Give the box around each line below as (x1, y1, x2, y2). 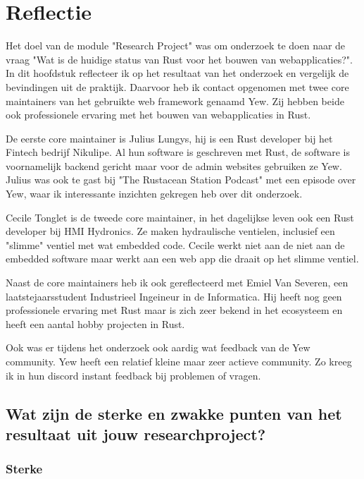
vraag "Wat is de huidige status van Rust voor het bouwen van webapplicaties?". (6, 51, 353, 66)
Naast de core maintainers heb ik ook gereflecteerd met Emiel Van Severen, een (6, 275, 349, 290)
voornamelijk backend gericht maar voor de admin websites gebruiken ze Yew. (6, 158, 342, 173)
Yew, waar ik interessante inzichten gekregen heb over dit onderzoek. (6, 186, 303, 201)
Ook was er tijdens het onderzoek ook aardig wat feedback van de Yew (6, 340, 310, 355)
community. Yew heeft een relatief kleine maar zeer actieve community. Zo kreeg (6, 354, 352, 368)
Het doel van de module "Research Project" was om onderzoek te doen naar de (6, 38, 346, 53)
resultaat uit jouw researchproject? (6, 423, 266, 444)
